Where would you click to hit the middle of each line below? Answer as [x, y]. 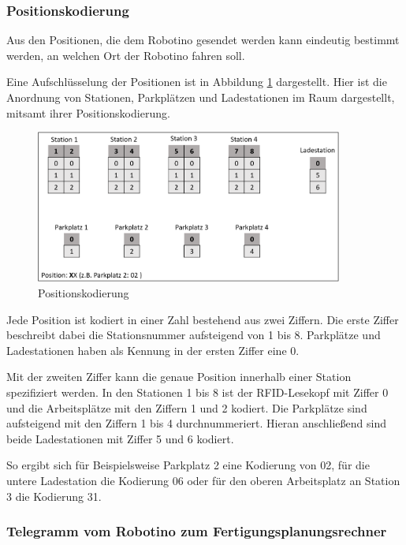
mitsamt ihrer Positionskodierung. [88, 112]
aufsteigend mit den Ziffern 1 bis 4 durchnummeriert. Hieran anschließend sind [196, 423]
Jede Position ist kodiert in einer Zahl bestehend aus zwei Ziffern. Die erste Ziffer [203, 319]
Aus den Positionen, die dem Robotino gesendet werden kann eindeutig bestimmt [203, 40]
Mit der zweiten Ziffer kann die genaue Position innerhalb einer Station [179, 377]
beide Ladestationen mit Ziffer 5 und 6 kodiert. [120, 438]
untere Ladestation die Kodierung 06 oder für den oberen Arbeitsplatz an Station [203, 480]
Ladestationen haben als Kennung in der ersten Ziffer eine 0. [153, 350]
